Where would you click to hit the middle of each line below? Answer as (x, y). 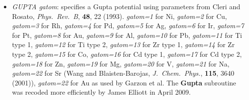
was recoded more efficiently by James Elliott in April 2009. (101, 92)
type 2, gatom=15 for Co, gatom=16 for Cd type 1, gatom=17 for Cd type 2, (127, 54)
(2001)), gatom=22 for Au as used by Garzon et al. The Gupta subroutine (124, 82)
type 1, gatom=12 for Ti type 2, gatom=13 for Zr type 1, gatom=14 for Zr (123, 44)
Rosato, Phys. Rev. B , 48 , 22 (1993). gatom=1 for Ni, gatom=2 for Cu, (119, 16)
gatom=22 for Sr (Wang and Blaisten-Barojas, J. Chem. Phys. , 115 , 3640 (123, 73)
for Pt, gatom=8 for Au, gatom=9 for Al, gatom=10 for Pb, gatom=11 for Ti (127, 35)
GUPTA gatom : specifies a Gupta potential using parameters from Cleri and (126, 6)
